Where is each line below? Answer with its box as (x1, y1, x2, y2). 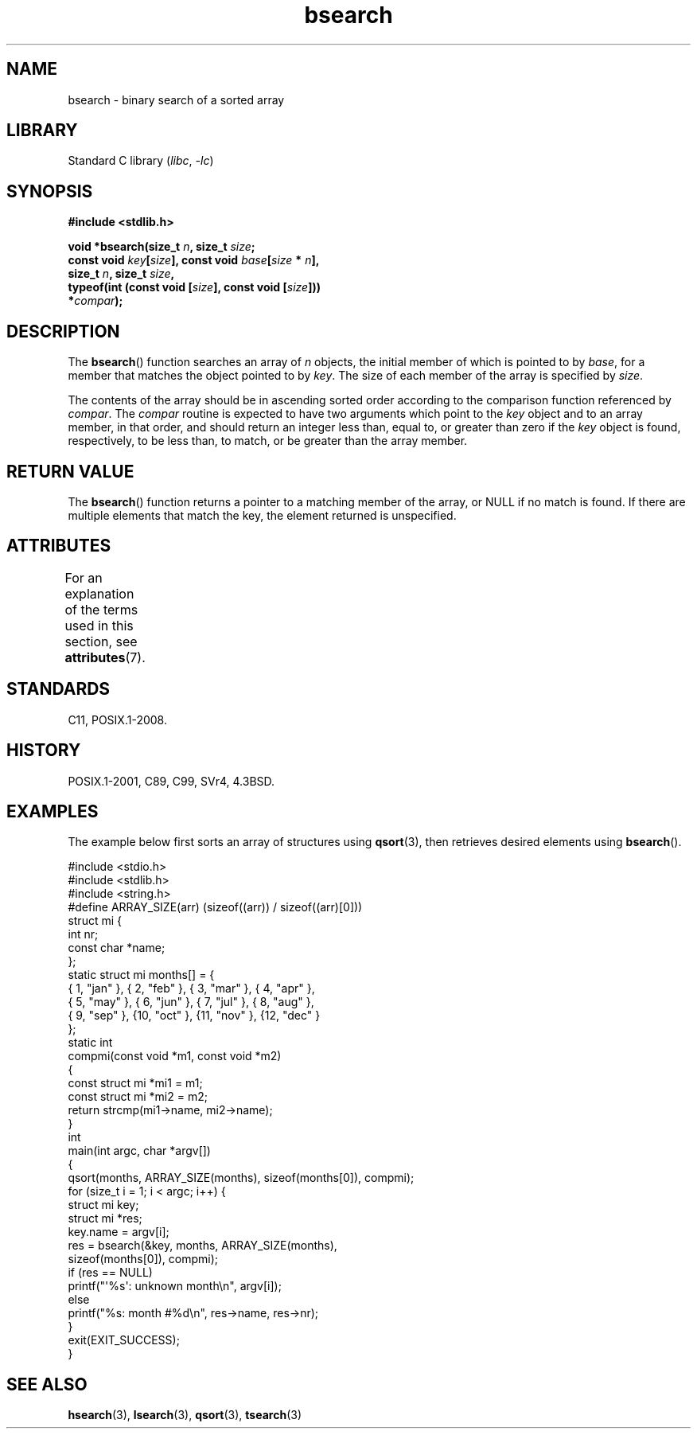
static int (68, 1035, 113, 1050)
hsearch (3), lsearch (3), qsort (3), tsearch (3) (68, 1408, 302, 1422)
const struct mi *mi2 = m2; (68, 1090, 208, 1104)
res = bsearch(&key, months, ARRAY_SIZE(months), (68, 1238, 337, 1253)
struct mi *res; (68, 1211, 142, 1226)
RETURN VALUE (6, 461, 134, 482)
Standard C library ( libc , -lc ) (68, 154, 214, 168)
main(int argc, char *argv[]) (68, 1144, 211, 1158)
